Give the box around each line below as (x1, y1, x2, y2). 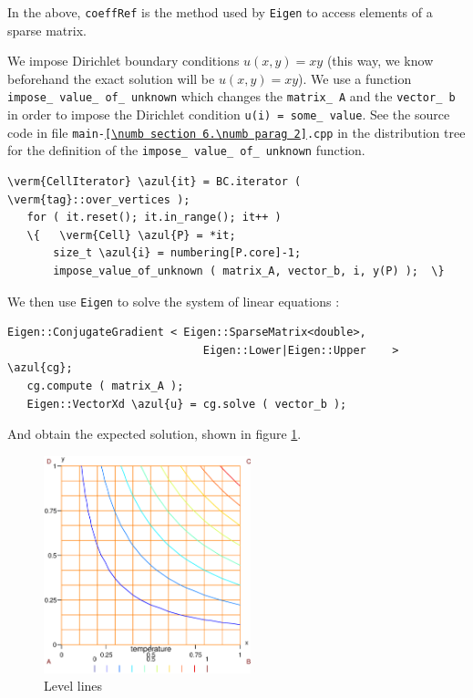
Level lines (44, 676, 103, 695)
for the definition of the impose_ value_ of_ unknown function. (7, 141, 365, 160)
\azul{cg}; (7, 361, 73, 375)
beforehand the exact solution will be (7, 68, 215, 88)
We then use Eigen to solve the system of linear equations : (7, 291, 340, 310)
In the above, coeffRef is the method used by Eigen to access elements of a (7, 3, 433, 21)
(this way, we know (326, 51, 434, 70)
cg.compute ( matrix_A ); (26, 380, 184, 393)
